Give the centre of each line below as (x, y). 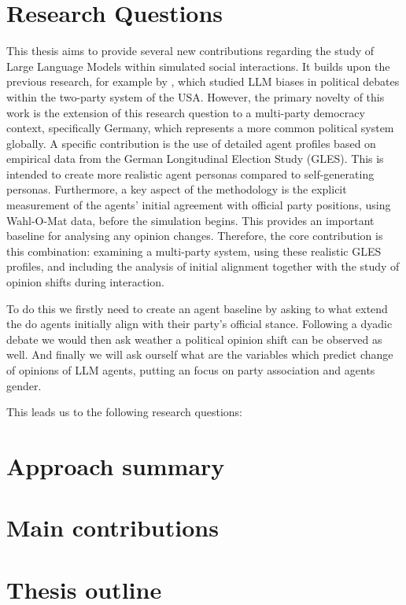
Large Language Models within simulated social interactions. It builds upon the (198, 66)
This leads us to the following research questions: (124, 412)
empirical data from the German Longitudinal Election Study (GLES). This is (195, 159)
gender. (24, 385)
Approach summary (116, 465)
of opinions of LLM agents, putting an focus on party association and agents (191, 370)
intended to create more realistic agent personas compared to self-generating (190, 173)
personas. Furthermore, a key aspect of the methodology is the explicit (177, 189)
